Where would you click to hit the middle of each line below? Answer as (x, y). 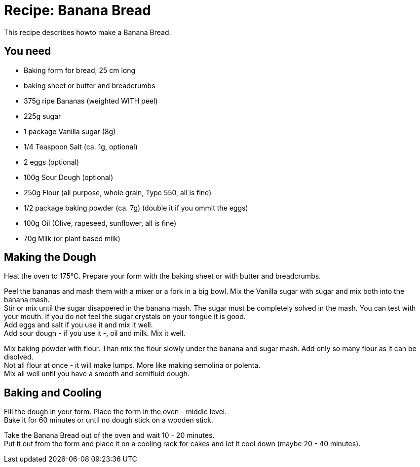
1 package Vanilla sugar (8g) (70, 131)
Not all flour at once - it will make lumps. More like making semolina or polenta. (132, 365)
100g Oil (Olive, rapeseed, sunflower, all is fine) (100, 223)
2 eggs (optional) (52, 162)
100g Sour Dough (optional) (69, 177)
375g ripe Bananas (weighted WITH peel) (91, 101)
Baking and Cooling (53, 393)
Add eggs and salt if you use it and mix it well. (78, 325)
